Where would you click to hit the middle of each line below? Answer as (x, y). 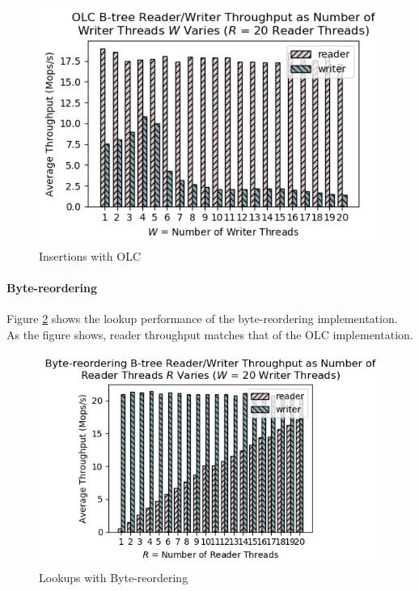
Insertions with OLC (90, 255)
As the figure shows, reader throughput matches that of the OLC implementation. (210, 334)
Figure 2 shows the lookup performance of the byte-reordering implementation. (202, 319)
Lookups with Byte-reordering (114, 577)
